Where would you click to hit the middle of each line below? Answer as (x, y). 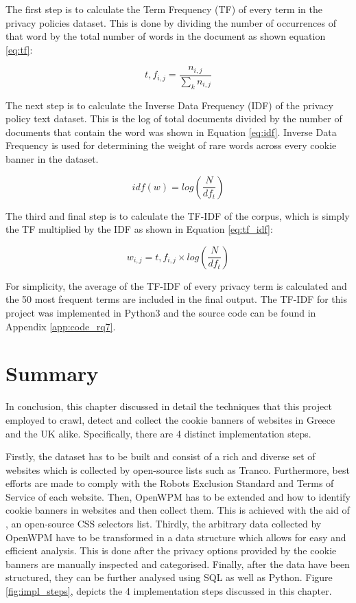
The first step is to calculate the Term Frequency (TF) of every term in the (164, 9)
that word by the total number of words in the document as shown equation (166, 36)
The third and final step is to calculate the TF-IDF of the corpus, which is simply (178, 215)
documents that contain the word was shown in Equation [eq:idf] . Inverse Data (171, 132)
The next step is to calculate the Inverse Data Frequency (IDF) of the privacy (169, 105)
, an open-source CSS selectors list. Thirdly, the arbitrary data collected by (164, 524)
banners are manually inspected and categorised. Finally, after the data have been (178, 564)
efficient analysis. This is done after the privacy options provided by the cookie (171, 550)
